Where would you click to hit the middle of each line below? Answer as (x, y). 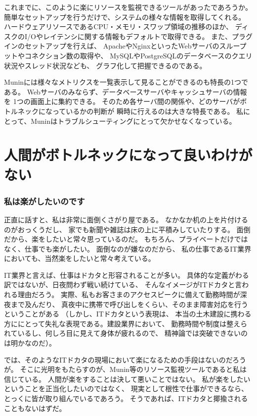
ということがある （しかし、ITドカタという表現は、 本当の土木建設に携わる (128, 314)
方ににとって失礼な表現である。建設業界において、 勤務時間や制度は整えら (126, 323)
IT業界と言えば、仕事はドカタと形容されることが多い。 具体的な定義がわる (127, 275)
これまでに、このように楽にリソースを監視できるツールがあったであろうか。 (128, 7)
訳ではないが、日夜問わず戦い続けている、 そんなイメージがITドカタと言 (123, 285)
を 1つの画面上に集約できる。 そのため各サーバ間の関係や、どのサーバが (122, 101)
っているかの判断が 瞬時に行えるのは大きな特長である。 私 (148, 111)
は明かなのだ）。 (30, 343)
